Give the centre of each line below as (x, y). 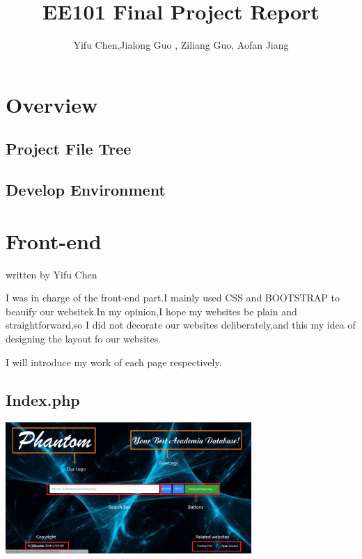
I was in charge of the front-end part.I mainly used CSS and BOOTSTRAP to (173, 298)
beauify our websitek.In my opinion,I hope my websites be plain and (151, 311)
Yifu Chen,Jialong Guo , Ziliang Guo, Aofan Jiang (181, 45)
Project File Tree (69, 149)
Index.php (43, 399)
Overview (52, 104)
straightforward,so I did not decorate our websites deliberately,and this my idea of (181, 325)
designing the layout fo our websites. (84, 338)
